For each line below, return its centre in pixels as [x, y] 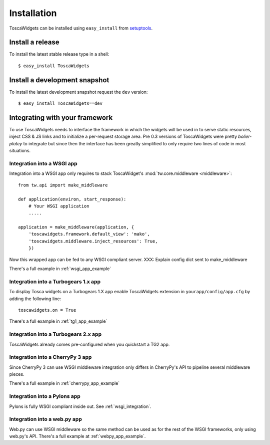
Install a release [34, 42]
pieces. [17, 374]
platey [16, 143]
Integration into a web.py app [45, 419]
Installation [33, 13]
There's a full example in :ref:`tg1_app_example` [58, 321]
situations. [20, 151]
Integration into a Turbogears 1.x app [55, 282]
